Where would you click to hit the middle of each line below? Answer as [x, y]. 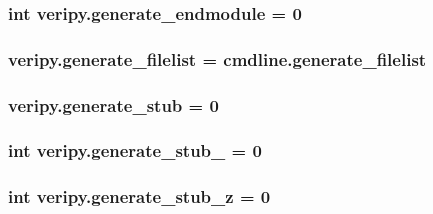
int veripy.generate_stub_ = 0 [135, 150]
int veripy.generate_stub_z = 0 [139, 196]
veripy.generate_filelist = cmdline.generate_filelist [217, 58]
